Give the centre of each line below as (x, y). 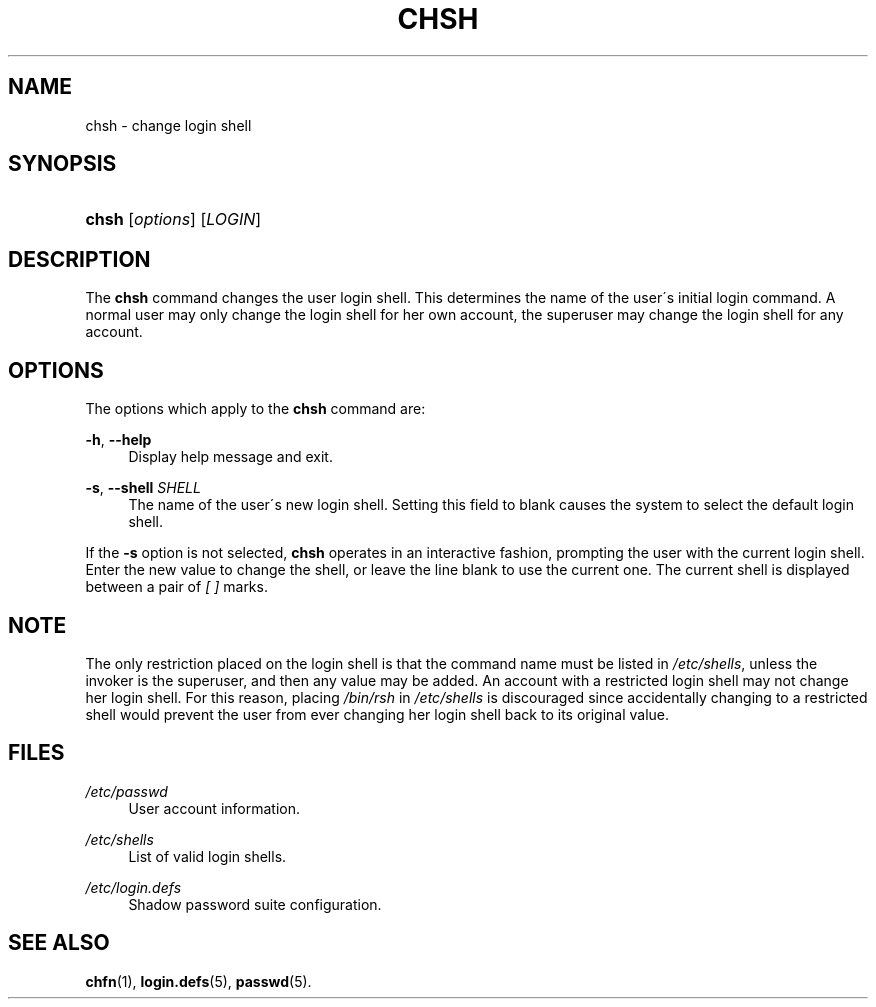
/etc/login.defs (133, 887)
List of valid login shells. (207, 856)
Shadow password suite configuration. (255, 904)
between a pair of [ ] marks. (176, 587)
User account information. (214, 808)
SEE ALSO (59, 943)
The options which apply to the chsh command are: (255, 409)
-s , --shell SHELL (143, 488)
